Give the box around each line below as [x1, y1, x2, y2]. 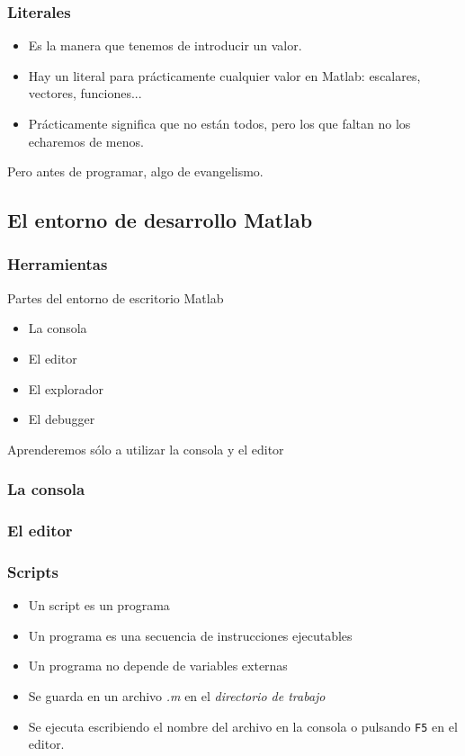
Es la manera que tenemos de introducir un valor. [28, 36, 302, 55]
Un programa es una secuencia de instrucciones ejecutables [28, 625, 353, 644]
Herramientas [7, 253, 108, 275]
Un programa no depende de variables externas [28, 656, 288, 675]
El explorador [28, 379, 103, 398]
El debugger [28, 409, 95, 428]
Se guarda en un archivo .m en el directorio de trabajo [28, 687, 326, 706]
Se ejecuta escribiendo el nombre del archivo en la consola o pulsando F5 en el [28, 716, 458, 735]
